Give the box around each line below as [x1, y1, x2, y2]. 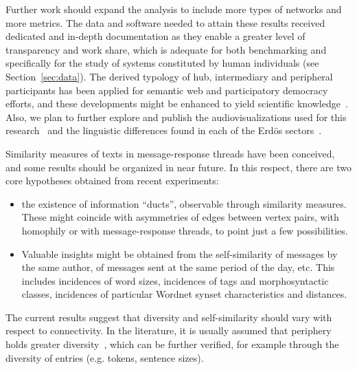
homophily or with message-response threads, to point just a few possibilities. [21, 223, 348, 237]
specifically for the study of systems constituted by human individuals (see [5, 56, 319, 70]
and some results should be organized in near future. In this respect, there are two [5, 160, 352, 174]
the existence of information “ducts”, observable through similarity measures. [21, 196, 347, 210]
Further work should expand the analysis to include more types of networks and [5, 2, 342, 16]
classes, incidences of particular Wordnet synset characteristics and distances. [21, 287, 347, 301]
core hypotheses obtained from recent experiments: [5, 173, 219, 188]
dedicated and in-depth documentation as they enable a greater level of [5, 29, 306, 43]
